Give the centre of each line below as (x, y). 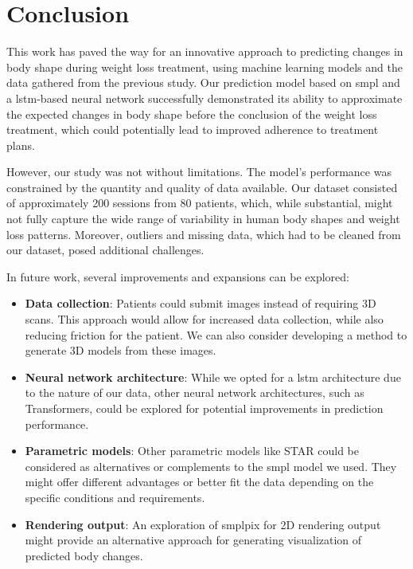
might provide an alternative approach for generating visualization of (193, 540)
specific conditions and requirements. (115, 497)
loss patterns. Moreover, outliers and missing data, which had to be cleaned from (204, 234)
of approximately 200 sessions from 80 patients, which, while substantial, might (200, 203)
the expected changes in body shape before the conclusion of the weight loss (192, 114)
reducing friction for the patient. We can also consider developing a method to (216, 334)
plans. (21, 145)
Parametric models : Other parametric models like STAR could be (192, 451)
